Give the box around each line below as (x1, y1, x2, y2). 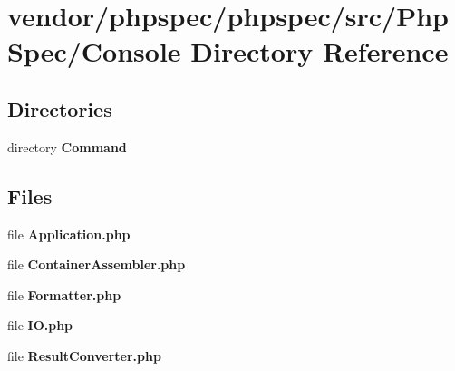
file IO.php (7, 316, 73, 335)
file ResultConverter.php (7, 346, 161, 365)
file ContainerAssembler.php (7, 255, 186, 274)
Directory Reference (190, 33, 449, 70)
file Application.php (7, 224, 131, 243)
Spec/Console (7, 33, 181, 70)
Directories (7, 94, 112, 122)
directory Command (7, 137, 127, 156)
